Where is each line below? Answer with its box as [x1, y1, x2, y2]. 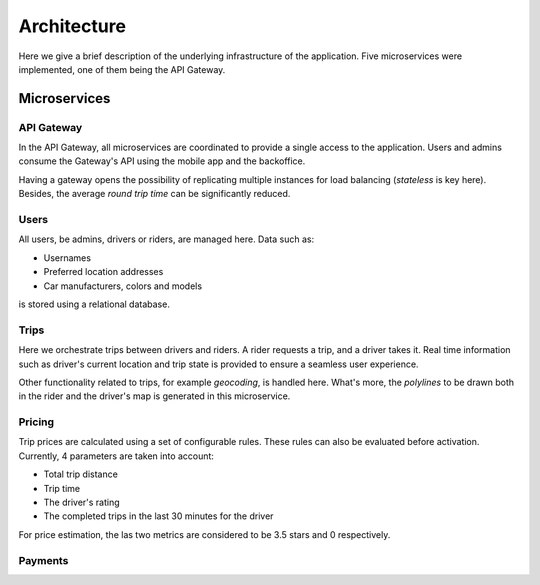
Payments [18, 553, 69, 567]
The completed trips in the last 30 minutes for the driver [43, 510, 274, 522]
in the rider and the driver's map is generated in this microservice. [18, 390, 291, 402]
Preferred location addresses [43, 266, 164, 278]
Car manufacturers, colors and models [43, 280, 203, 292]
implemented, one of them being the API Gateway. [18, 63, 226, 75]
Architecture [18, 15, 127, 37]
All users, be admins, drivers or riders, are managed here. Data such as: [18, 233, 315, 245]
